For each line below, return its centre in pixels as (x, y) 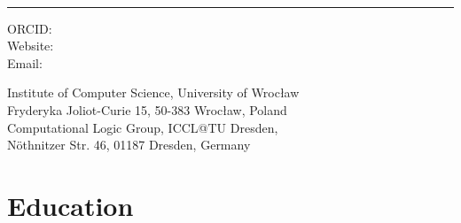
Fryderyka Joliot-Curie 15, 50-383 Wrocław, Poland (147, 109)
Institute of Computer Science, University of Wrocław (153, 92)
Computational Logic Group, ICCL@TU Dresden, (143, 127)
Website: (31, 46)
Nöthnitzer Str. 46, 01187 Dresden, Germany (129, 145)
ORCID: (30, 28)
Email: (25, 62)
